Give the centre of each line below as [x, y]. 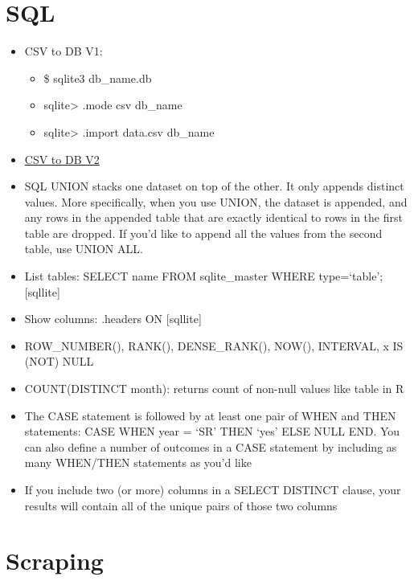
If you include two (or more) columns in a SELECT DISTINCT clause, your [213, 489]
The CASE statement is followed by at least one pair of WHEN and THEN [210, 415]
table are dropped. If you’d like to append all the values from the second [203, 233]
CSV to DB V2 [62, 159]
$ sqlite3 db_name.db [98, 78]
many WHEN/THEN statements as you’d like [138, 462]
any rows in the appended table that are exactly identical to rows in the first [213, 217]
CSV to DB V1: [64, 51]
